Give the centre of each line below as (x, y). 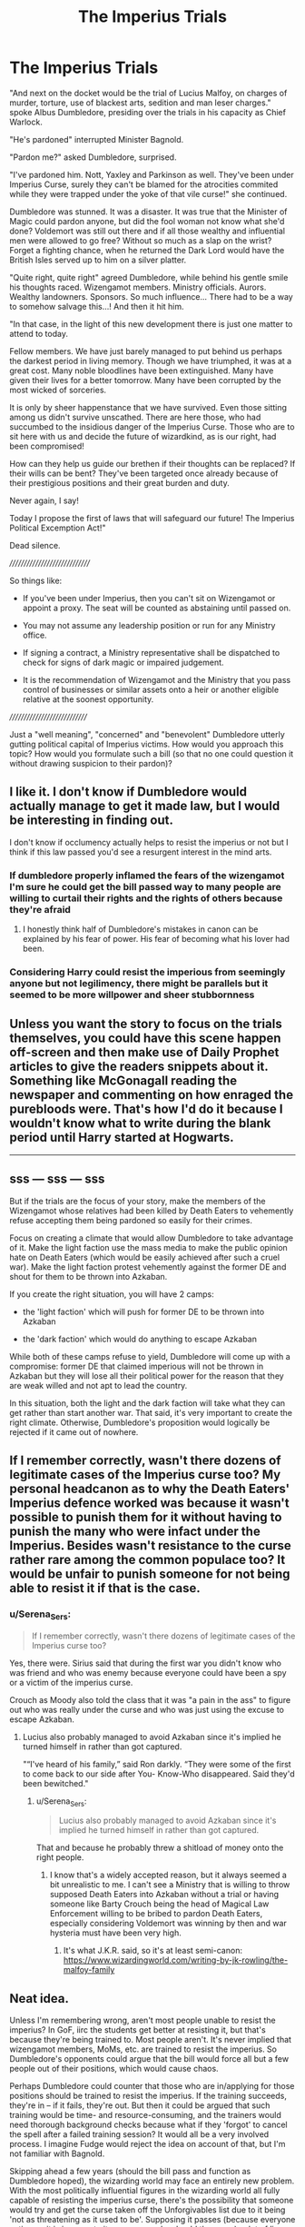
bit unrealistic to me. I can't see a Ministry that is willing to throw (170, 1885)
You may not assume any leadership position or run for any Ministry (149, 625)
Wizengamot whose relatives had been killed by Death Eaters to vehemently (152, 1211)
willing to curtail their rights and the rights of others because (146, 898)
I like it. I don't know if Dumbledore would (128, 792)
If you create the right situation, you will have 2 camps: (112, 1294)
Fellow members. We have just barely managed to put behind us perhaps (146, 351)
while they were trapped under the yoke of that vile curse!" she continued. (148, 193)
